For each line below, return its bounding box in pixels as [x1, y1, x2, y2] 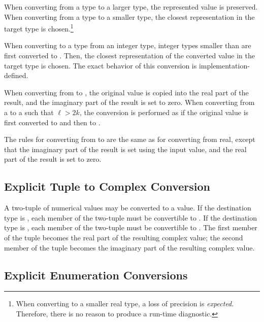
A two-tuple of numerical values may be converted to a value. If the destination [4, 202, 251, 213]
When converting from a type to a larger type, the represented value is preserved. [4, 2, 258, 12]
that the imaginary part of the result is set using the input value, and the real [4, 144, 247, 154]
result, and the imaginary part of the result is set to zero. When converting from [4, 97, 255, 108]
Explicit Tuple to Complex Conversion [4, 178, 210, 194]
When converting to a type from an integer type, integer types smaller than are [4, 40, 251, 51]
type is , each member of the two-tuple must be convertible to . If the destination [4, 212, 257, 223]
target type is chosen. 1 [4, 22, 74, 33]
